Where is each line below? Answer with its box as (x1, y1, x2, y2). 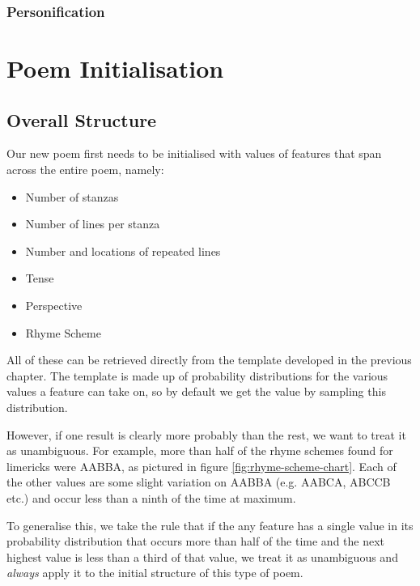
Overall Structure (6, 107, 157, 132)
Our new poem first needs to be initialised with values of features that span (6, 145, 382, 162)
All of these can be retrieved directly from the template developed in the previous (6, 351, 412, 368)
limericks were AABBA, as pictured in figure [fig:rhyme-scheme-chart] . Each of (6, 457, 397, 474)
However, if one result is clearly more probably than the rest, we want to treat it (6, 426, 406, 443)
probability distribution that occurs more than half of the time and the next (6, 533, 385, 550)
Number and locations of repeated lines (25, 242, 221, 259)
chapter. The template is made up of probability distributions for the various (6, 367, 388, 384)
